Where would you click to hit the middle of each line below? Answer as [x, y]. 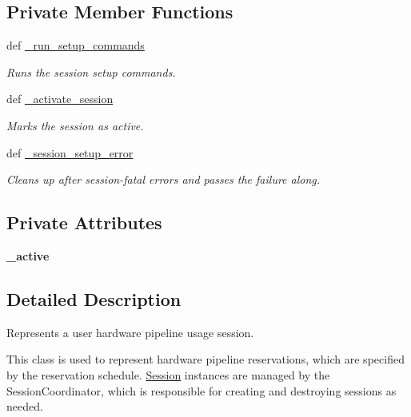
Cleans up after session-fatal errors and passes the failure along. [164, 179]
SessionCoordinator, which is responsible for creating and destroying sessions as [202, 390]
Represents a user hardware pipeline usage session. [130, 332]
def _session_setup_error [70, 152]
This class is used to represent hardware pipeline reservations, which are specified [205, 359]
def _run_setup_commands [76, 45]
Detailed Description [94, 298]
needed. [25, 406]
